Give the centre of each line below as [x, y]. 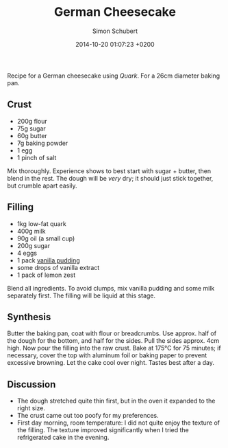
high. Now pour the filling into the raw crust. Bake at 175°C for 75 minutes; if [114, 348]
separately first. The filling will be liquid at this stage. [81, 295]
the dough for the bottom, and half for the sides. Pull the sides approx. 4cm [113, 341]
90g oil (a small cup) [46, 238]
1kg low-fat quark [42, 223]
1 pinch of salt [37, 157]
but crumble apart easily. [42, 186]
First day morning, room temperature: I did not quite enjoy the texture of [118, 423]
